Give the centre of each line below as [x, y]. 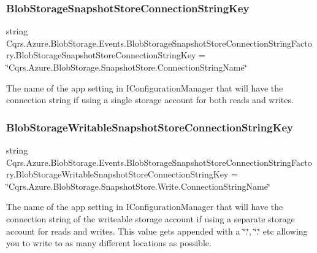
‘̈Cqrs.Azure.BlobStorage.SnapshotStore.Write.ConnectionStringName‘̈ [138, 186]
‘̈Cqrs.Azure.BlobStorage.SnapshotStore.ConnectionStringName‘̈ [127, 67]
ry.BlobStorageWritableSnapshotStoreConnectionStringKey [117, 174]
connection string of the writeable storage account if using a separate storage [151, 218]
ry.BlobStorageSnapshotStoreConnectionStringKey [101, 55]
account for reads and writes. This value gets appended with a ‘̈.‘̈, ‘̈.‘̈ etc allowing [157, 231]
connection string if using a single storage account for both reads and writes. [150, 100]
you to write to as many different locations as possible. [109, 243]
